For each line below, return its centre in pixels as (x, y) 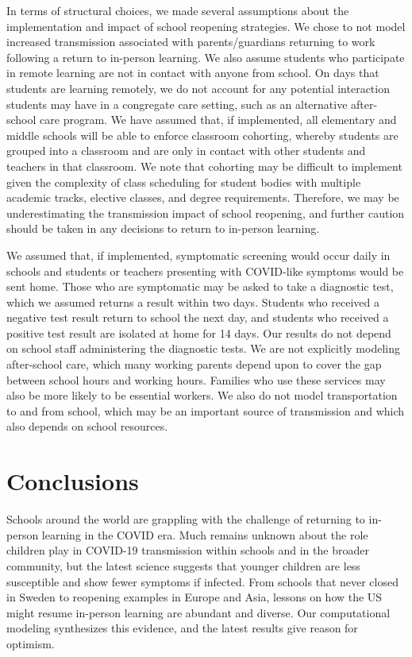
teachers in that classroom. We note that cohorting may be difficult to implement (204, 166)
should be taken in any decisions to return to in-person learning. (163, 228)
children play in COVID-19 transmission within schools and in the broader (188, 550)
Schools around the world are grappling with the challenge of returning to (186, 519)
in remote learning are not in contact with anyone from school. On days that (193, 73)
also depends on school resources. (87, 426)
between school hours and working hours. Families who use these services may (196, 379)
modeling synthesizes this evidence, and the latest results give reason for (182, 628)
